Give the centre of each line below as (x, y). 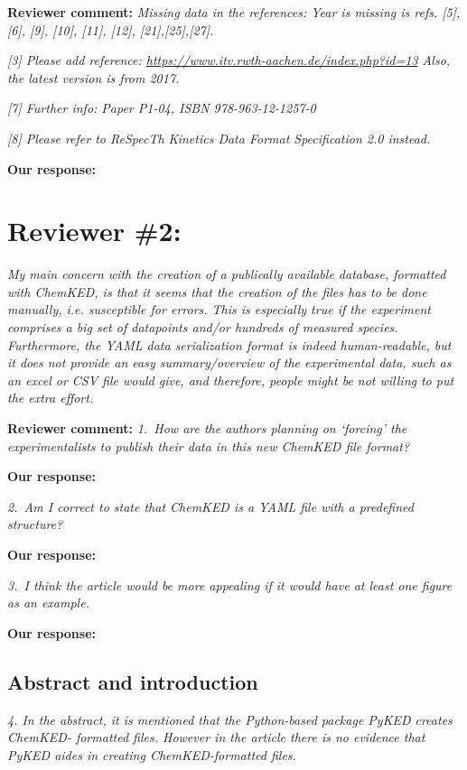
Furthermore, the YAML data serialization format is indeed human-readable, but (229, 344)
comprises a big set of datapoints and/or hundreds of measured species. (203, 327)
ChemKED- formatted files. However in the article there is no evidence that (216, 737)
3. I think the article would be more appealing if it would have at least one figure (230, 584)
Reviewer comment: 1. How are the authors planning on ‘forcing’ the (207, 428)
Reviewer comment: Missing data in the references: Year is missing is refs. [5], (234, 12)
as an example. (48, 603)
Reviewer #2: (94, 231)
